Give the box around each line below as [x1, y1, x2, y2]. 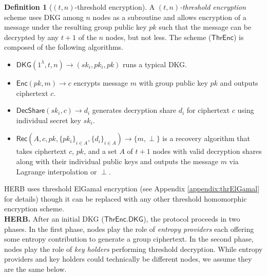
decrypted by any [4, 31, 59, 42]
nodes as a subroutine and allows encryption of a [92, 11, 246, 22]
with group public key [139, 77, 208, 88]
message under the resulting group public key [4, 22, 147, 32]
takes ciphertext [16, 146, 67, 156]
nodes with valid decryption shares [152, 146, 262, 156]
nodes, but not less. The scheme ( [105, 31, 212, 42]
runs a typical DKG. [123, 58, 187, 69]
